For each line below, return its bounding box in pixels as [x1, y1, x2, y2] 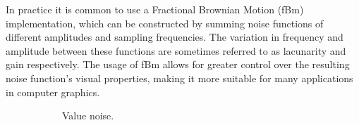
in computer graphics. [6, 84, 100, 99]
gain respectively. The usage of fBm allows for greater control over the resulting [6, 57, 350, 72]
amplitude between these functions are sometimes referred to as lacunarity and [6, 43, 346, 58]
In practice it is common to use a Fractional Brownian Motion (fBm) [6, 2, 304, 16]
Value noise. [62, 108, 114, 123]
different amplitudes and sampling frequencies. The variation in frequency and [6, 29, 343, 44]
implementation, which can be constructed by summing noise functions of [6, 15, 324, 30]
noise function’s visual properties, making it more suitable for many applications [6, 70, 353, 85]
